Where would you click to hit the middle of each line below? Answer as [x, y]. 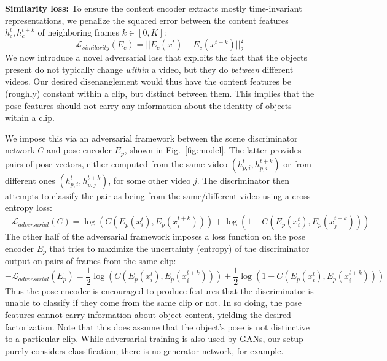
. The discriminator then [243, 180]
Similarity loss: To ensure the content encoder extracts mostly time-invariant [154, 8]
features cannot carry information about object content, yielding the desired [148, 314]
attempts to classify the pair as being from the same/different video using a [147, 195]
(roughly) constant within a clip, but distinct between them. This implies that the [160, 93]
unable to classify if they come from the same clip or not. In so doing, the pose [154, 302]
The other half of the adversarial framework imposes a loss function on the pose [155, 236]
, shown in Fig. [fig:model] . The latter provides [213, 150]
